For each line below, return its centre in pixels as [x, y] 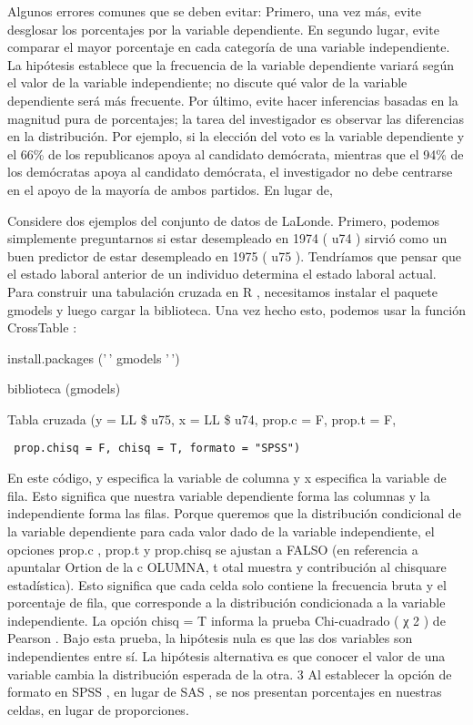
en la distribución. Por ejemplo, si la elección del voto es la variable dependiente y [236, 136]
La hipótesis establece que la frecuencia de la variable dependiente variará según [231, 64]
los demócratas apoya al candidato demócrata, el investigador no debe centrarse [230, 172]
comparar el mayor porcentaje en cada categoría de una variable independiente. [229, 47]
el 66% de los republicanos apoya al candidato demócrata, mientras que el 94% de [236, 153]
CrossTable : [42, 327]
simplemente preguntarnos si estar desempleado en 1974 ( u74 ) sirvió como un [227, 238]
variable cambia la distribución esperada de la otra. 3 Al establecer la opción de [230, 674]
